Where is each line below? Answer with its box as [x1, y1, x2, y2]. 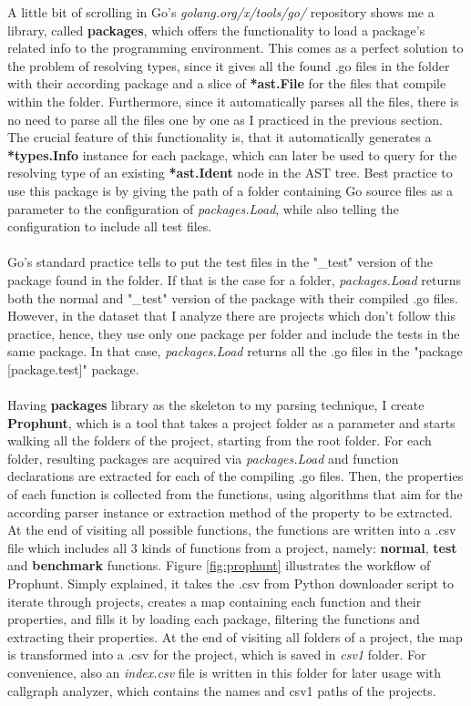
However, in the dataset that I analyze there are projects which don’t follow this [7, 306, 456, 325]
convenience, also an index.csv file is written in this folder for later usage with [7, 662, 442, 681]
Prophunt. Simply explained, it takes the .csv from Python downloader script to [7, 574, 455, 592]
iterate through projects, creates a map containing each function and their [7, 591, 422, 610]
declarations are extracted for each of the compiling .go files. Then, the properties [7, 466, 464, 486]
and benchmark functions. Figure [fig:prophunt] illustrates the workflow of [7, 556, 431, 575]
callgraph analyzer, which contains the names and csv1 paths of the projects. [7, 680, 436, 700]
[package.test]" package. [7, 359, 139, 378]
